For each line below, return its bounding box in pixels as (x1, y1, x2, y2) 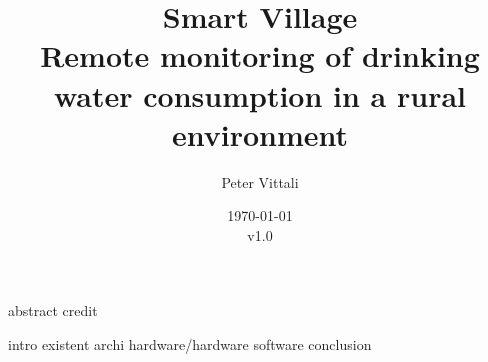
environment (171, 113, 349, 154)
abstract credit (8, 300, 98, 321)
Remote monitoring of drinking (40, 35, 480, 76)
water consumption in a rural (53, 74, 467, 115)
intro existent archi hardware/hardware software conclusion (8, 334, 372, 355)
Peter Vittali (221, 171, 299, 192)
